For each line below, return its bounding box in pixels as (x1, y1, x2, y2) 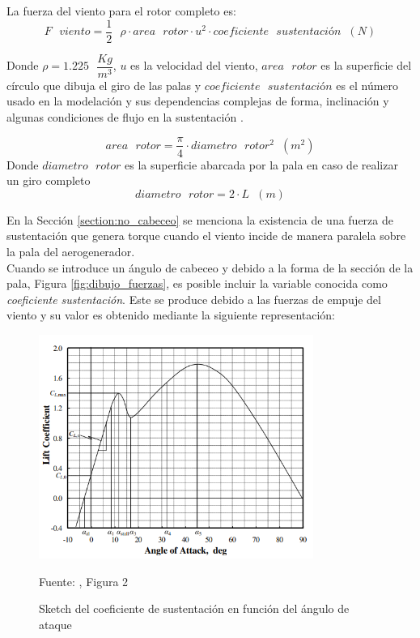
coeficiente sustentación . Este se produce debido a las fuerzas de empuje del (6, 290, 381, 307)
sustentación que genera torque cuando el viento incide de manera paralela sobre (6, 227, 406, 244)
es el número (336, 76, 399, 93)
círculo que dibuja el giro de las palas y (6, 76, 202, 93)
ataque (39, 615, 72, 632)
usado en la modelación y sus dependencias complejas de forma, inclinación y (6, 92, 389, 109)
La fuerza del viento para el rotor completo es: (6, 2, 236, 19)
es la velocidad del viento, (130, 57, 258, 74)
